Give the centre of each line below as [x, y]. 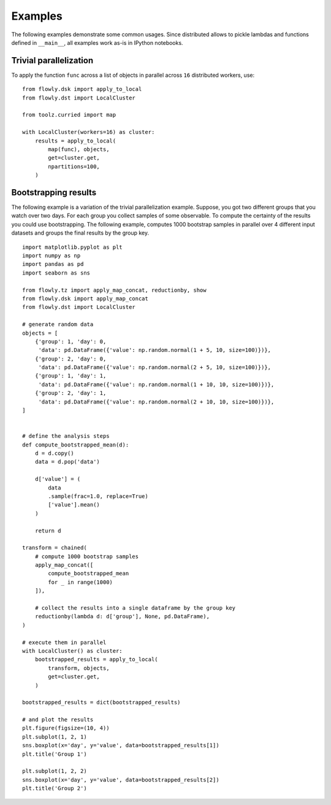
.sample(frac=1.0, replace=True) [98, 496]
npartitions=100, [74, 166]
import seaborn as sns [56, 273]
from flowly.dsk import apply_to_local [82, 89]
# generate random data [58, 325]
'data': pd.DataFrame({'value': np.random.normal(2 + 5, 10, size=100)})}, [155, 367]
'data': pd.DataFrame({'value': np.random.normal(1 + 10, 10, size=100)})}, [156, 384]
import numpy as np [51, 256]
